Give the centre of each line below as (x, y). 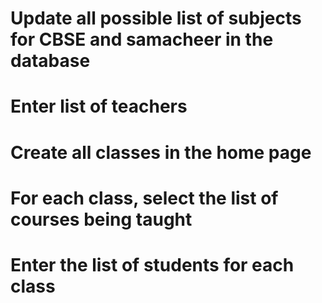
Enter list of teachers (99, 106)
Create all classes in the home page (161, 152)
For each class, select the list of (144, 198)
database (50, 61)
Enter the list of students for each (152, 264)
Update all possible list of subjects (156, 18)
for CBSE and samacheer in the (142, 39)
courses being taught (101, 219)
